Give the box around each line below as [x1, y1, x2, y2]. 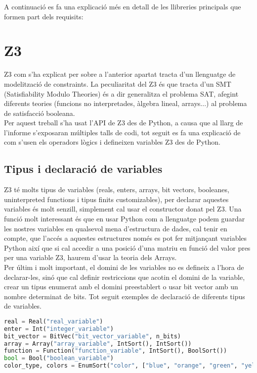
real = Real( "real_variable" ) [4, 318, 103, 325]
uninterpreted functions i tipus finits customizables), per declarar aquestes [4, 194, 229, 204]
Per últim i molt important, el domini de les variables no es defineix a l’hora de [4, 262, 244, 272]
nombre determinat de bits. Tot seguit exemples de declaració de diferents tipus [4, 291, 245, 301]
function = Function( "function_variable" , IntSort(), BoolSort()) [4, 347, 227, 355]
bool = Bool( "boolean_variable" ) [4, 355, 114, 362]
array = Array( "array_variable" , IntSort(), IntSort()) [4, 340, 192, 347]
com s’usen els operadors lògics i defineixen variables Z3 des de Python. [4, 137, 220, 147]
